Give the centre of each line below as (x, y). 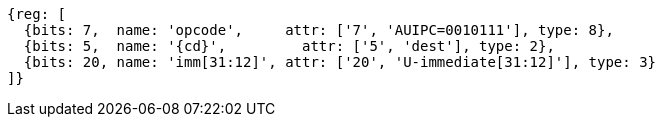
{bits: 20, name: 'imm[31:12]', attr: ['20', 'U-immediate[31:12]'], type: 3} (340, 62)
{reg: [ (37, 14)
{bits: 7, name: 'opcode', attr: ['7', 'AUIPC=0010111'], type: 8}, (318, 30)
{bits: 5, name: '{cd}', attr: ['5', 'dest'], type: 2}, (289, 46)
